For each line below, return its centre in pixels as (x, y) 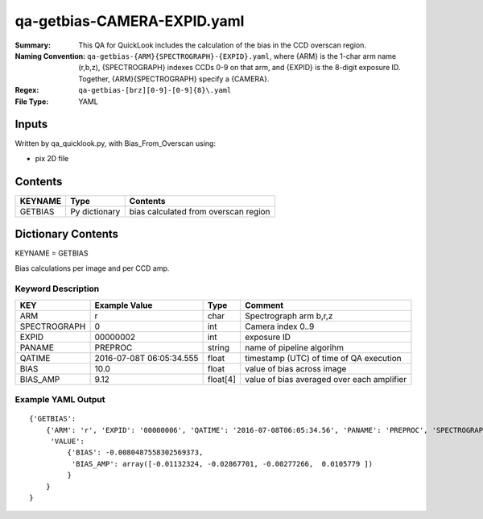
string (218, 347)
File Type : (32, 102)
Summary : (33, 45)
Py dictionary (95, 211)
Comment (264, 305)
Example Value (124, 305)
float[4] (222, 379)
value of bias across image (295, 368)
